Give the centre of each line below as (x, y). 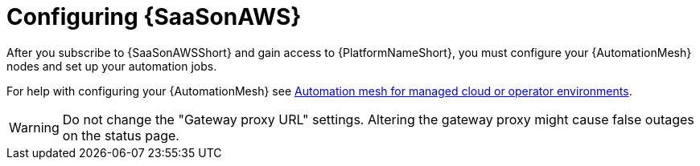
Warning (34, 127)
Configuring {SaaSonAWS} (154, 17)
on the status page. (121, 135)
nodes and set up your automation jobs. (112, 66)
